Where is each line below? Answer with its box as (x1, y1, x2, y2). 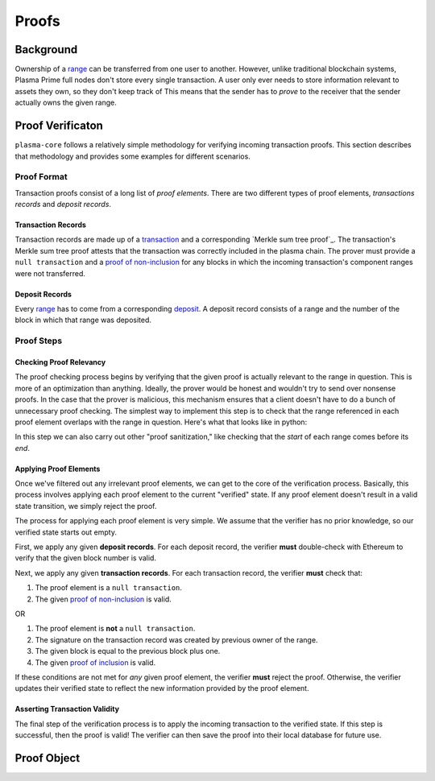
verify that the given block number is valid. (14, 553, 157, 563)
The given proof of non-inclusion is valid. (35, 594, 172, 604)
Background (14, 43, 78, 56)
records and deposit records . (14, 200, 112, 209)
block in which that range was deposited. (14, 315, 152, 325)
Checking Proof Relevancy (14, 357, 106, 366)
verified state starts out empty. (14, 527, 117, 537)
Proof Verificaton (14, 119, 104, 133)
